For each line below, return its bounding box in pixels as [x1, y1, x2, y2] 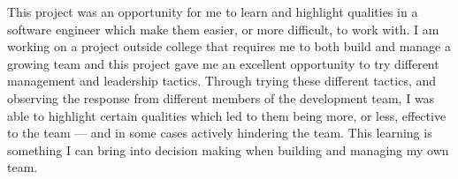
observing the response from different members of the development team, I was [7, 88, 435, 107]
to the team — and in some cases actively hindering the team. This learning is [7, 123, 432, 142]
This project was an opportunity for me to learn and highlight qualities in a [7, 3, 418, 20]
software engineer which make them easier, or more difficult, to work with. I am [7, 19, 439, 38]
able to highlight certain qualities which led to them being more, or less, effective [7, 106, 447, 124]
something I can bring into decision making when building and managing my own [7, 140, 449, 159]
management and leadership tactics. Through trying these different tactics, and [7, 71, 437, 90]
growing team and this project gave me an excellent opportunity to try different [7, 54, 439, 72]
